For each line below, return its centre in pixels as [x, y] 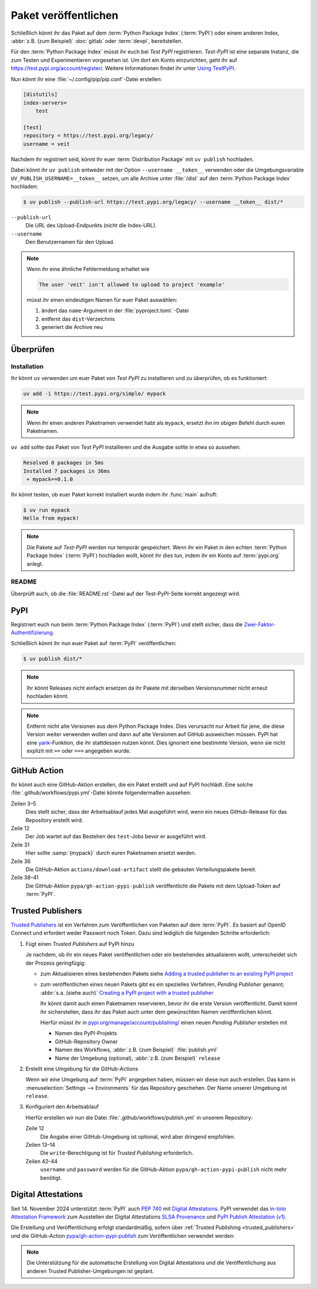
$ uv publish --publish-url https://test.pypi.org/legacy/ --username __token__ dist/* [153, 202]
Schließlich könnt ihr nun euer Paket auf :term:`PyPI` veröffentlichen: [94, 643]
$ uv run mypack [47, 510]
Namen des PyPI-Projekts [86, 1033]
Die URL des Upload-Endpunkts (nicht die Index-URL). [91, 226]
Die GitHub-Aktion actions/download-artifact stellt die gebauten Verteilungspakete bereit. [141, 869]
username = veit [47, 144]
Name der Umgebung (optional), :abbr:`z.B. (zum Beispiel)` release [137, 1058]
